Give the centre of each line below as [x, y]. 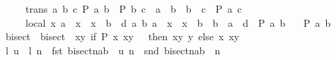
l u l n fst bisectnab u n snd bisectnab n [113, 50]
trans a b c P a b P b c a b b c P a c [133, 8]
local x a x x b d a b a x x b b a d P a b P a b [178, 22]
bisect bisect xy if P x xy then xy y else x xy [122, 36]
